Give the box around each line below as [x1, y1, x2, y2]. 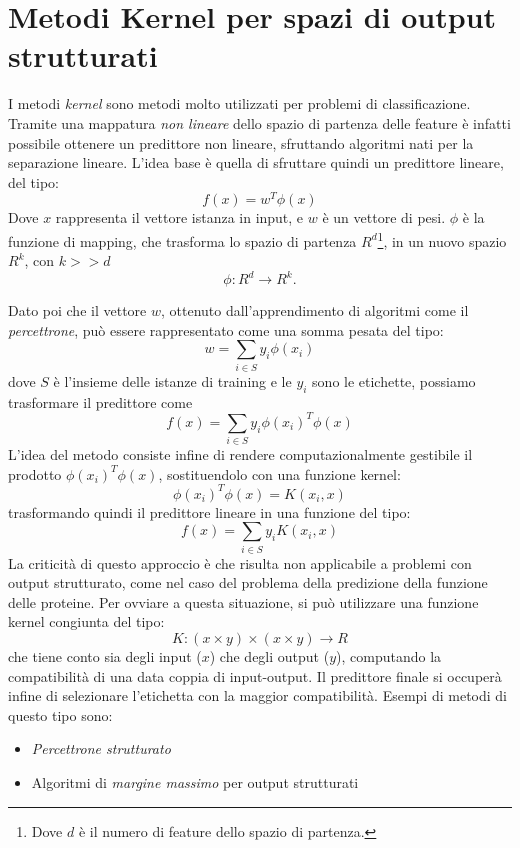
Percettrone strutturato [31, 738, 171, 759]
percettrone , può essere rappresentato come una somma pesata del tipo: [8, 319, 444, 340]
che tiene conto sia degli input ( [8, 646, 202, 667]
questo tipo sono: [8, 704, 113, 725]
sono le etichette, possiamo [312, 370, 476, 391]
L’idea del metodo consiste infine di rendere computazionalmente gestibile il [8, 444, 473, 465]
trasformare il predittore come [8, 391, 193, 412]
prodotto [8, 463, 62, 484]
